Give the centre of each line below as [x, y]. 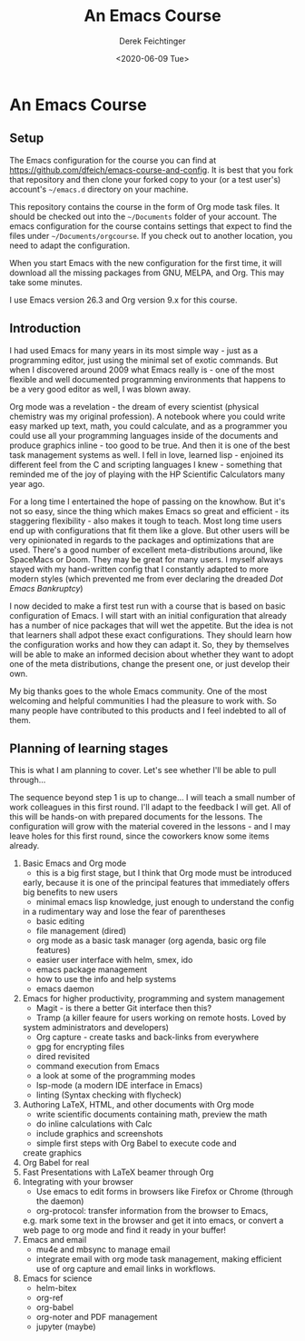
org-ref [49, 1298]
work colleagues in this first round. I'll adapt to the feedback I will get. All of [151, 807]
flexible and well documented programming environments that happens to [148, 379]
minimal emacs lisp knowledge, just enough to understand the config [165, 902]
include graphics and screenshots [99, 1134]
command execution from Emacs [98, 1066]
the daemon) [60, 1201]
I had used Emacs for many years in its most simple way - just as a [134, 350]
